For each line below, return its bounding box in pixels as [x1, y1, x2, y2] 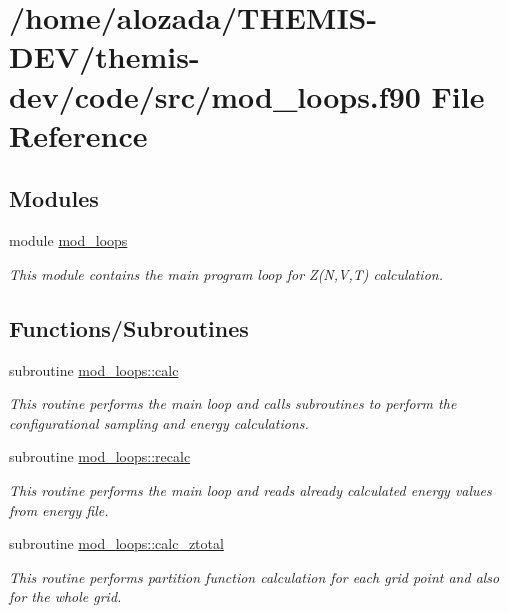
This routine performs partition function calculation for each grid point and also [9, 566, 500, 587]
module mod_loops [9, 230, 128, 251]
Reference [9, 114, 148, 155]
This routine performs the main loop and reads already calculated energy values [9, 479, 492, 500]
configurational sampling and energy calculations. [9, 412, 309, 433]
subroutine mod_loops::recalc [9, 446, 191, 467]
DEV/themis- [9, 36, 200, 77]
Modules [9, 183, 99, 214]
